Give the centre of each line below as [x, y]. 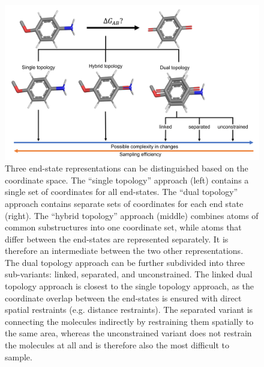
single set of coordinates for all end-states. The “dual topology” [121, 192]
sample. [19, 356]
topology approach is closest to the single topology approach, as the [130, 286]
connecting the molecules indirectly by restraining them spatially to [129, 321]
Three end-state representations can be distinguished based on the [127, 168]
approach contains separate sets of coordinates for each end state [124, 203]
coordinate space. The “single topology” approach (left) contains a [127, 180]
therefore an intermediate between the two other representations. [124, 251]
